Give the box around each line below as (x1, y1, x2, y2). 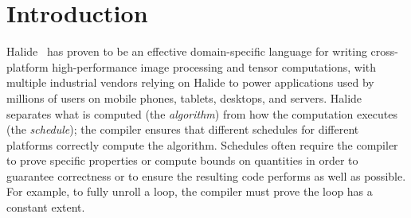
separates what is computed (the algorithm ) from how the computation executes (6, 105, 397, 122)
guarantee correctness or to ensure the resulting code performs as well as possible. (6, 167, 406, 184)
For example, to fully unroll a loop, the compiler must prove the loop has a (6, 183, 373, 200)
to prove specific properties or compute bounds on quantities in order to (6, 152, 358, 169)
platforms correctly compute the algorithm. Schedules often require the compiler (6, 136, 398, 153)
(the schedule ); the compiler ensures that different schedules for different (6, 121, 359, 138)
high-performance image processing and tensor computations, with (52, 58, 377, 75)
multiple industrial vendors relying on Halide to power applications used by (6, 74, 374, 91)
